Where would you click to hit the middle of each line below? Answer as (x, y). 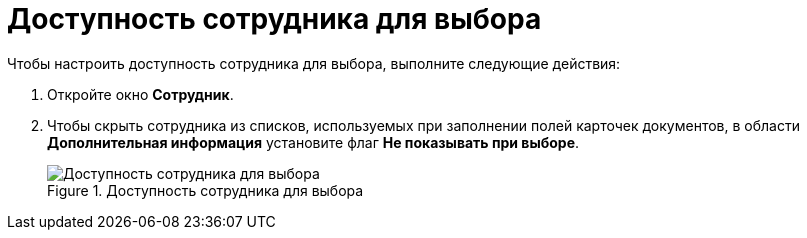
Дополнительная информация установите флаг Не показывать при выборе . (313, 142)
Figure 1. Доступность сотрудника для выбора (205, 190)
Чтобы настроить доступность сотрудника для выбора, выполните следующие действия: (314, 63)
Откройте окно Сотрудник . (140, 94)
